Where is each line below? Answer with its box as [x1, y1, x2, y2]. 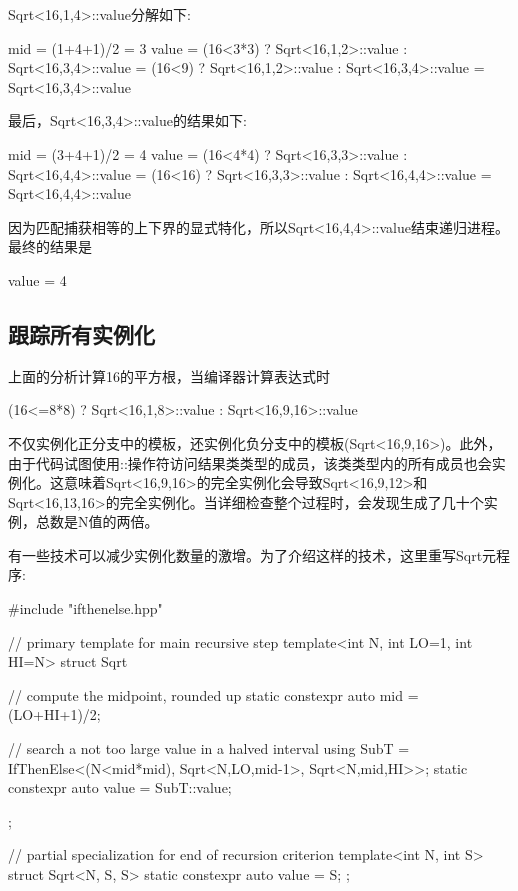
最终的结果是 [8, 236, 92, 257]
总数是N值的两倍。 [35, 511, 159, 532]
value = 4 [8, 269, 67, 290]
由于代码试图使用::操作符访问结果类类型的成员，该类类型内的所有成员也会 [8, 452, 492, 473]
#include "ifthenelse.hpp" [8, 598, 163, 619]
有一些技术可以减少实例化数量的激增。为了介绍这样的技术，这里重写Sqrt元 [8, 544, 497, 565]
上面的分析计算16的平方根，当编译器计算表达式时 [8, 365, 330, 386]
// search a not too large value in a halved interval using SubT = [8, 738, 410, 759]
